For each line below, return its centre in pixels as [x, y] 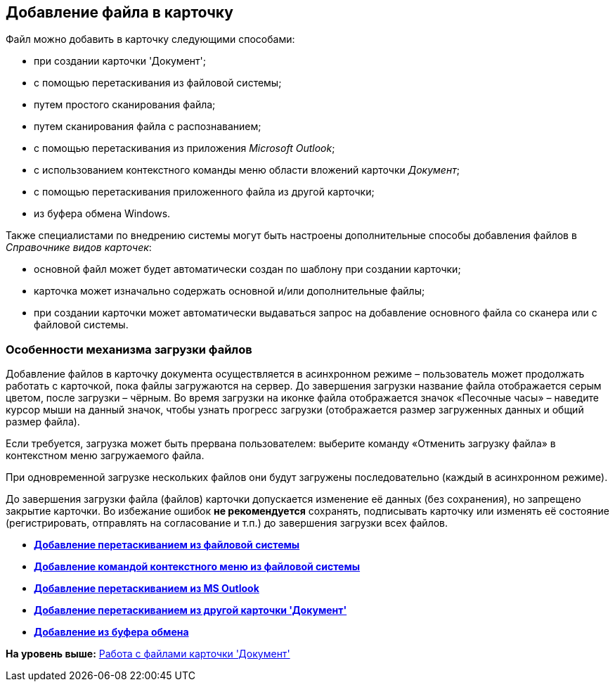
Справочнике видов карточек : [79, 248]
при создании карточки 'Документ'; [120, 61]
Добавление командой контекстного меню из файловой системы [197, 567]
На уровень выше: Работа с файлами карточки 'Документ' [148, 654]
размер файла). [43, 422]
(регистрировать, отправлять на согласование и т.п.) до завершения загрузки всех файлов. [227, 523]
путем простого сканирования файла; [125, 105]
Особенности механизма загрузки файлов [129, 349]
